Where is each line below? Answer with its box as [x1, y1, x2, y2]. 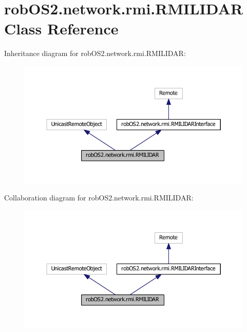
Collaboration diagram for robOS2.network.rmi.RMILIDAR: [4, 192, 194, 203]
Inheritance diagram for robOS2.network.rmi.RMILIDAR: [4, 48, 186, 59]
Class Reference [4, 18, 119, 39]
